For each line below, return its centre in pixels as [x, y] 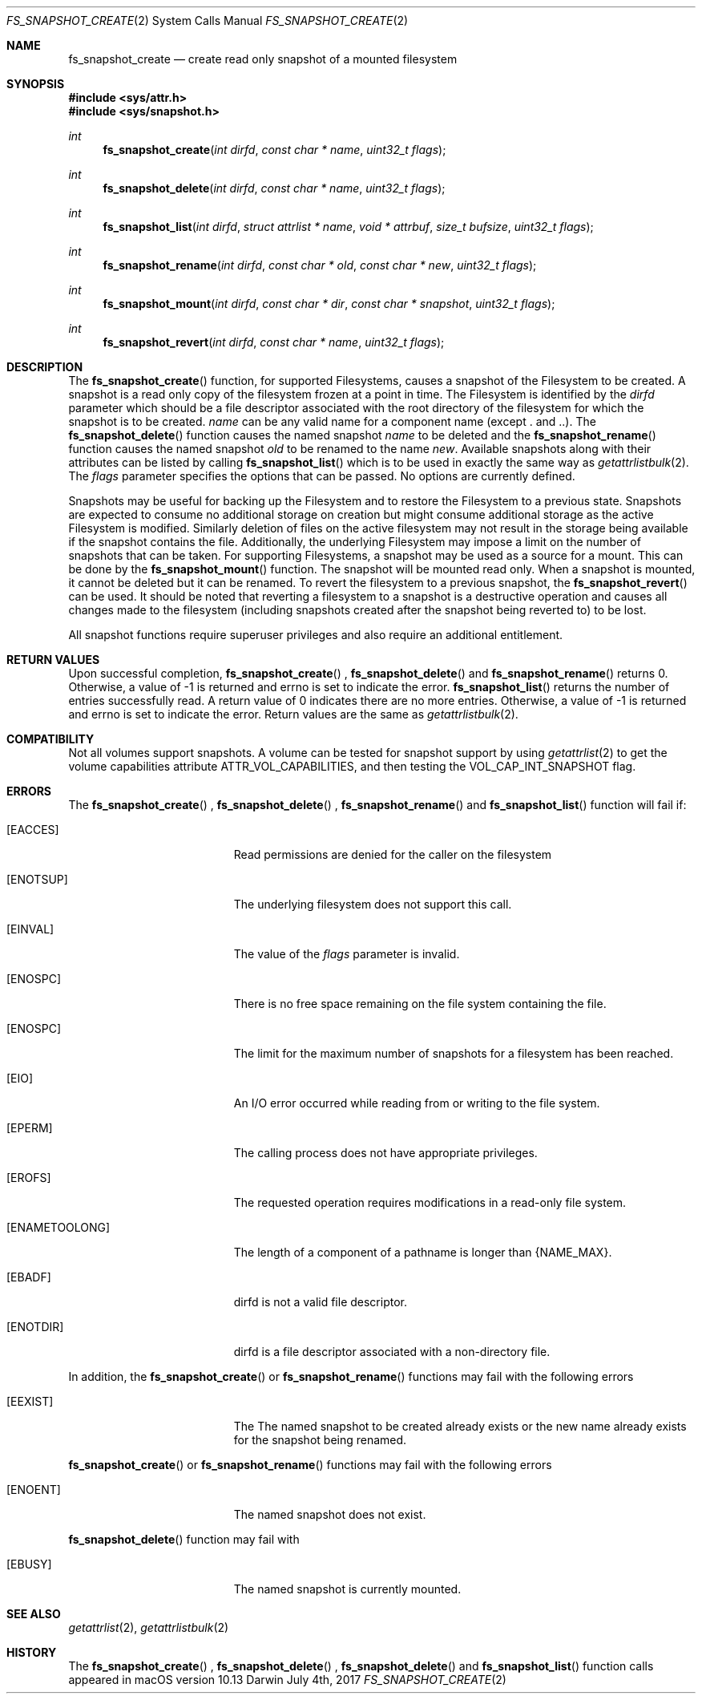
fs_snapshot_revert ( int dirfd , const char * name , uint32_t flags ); [274, 342]
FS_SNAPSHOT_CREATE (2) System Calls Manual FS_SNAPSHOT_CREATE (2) [208, 20]
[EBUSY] [29, 1564]
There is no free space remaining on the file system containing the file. [420, 1004]
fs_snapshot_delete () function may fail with [184, 1539]
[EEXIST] [30, 1401]
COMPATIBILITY [50, 739]
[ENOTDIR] [35, 1327]
